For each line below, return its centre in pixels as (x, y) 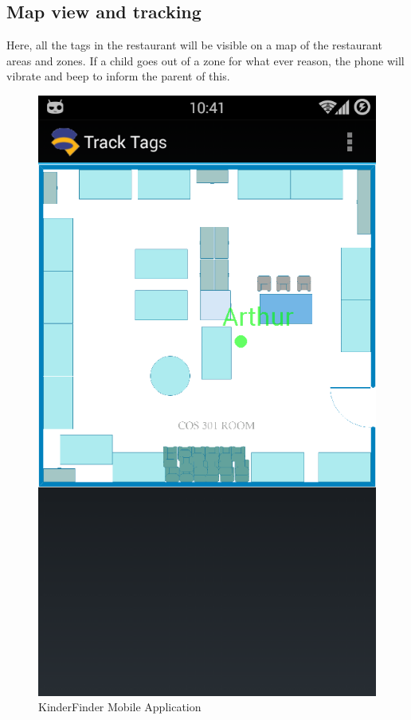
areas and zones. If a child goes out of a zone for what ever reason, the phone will (205, 60)
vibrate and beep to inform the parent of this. (118, 76)
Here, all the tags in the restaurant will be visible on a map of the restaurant (194, 45)
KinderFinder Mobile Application (120, 707)
